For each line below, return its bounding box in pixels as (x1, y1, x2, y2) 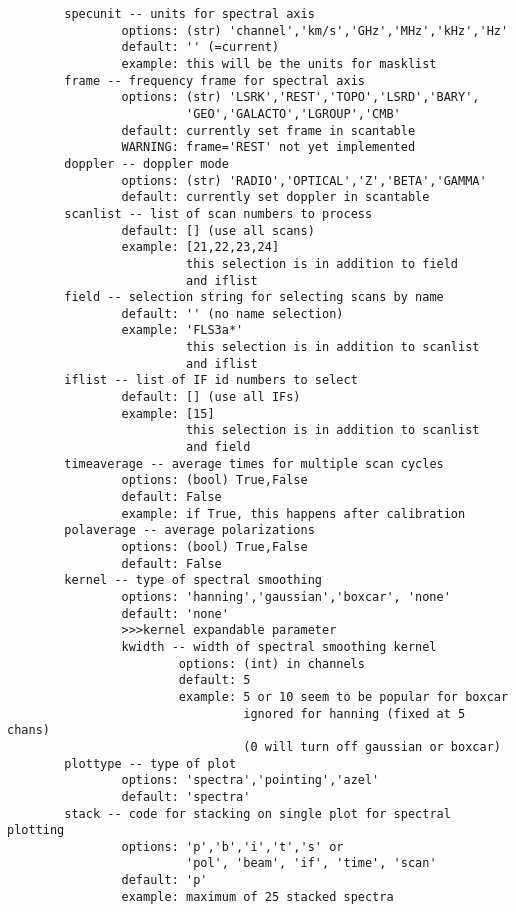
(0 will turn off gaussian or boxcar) (243, 739, 501, 754)
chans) (7, 723, 50, 738)
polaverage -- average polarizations (64, 523, 315, 538)
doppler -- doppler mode (64, 156, 229, 171)
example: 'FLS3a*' (121, 323, 244, 338)
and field (185, 440, 251, 455)
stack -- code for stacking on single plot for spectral (64, 806, 451, 821)
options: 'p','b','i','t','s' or (121, 839, 344, 854)
